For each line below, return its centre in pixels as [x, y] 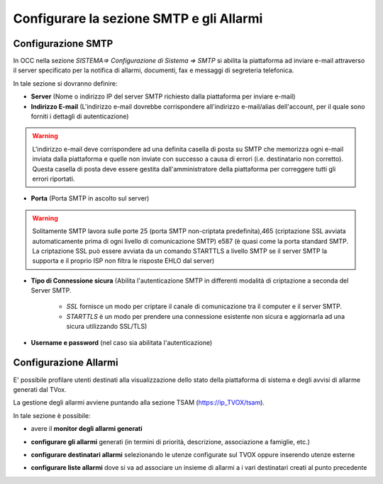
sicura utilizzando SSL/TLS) [107, 327]
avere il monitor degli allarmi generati [87, 429]
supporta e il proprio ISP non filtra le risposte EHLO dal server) [123, 261]
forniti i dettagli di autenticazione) [80, 116]
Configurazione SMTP [63, 44]
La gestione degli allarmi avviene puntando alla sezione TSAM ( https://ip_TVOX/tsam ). [139, 403]
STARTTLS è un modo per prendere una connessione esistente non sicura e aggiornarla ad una [206, 316]
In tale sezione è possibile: [52, 415]
